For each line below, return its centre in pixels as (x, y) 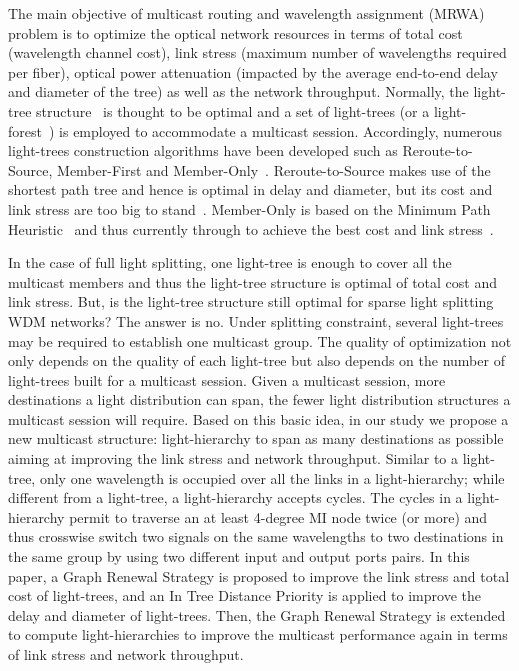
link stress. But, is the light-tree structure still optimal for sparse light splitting (251, 301)
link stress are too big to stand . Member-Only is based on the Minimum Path (249, 208)
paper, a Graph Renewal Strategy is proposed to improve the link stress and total (259, 575)
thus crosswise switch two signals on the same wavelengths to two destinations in (256, 536)
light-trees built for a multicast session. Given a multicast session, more (227, 379)
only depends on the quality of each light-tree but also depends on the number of (256, 360)
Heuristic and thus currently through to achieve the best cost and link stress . (251, 228)
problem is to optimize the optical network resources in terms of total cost (235, 32)
